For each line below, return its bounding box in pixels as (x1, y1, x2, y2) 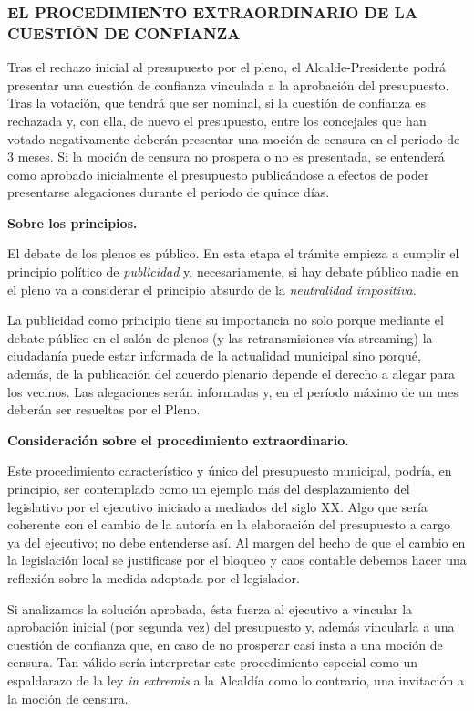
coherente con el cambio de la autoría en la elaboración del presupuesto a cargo (7, 515, 451, 534)
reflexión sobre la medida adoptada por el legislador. (7, 568, 300, 587)
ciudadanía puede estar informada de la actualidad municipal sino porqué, (7, 346, 421, 365)
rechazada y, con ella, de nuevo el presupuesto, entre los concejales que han (7, 110, 427, 130)
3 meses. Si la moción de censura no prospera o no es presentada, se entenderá (7, 147, 445, 166)
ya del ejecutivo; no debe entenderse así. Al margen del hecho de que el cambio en (7, 532, 466, 551)
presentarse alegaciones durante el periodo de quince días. (7, 183, 330, 202)
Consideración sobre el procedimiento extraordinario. (7, 430, 349, 449)
